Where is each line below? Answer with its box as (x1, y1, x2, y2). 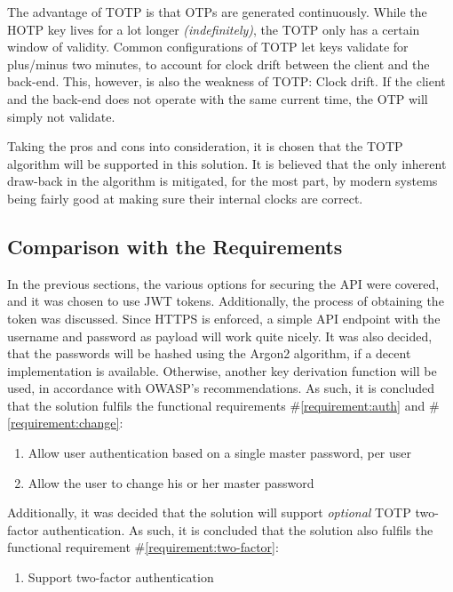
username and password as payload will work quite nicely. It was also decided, (7, 326, 433, 345)
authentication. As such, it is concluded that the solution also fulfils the (43, 520, 433, 539)
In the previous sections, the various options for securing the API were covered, (7, 274, 440, 292)
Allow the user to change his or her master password (28, 473, 314, 492)
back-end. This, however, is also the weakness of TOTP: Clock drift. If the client (7, 72, 446, 91)
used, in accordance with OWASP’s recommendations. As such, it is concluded (7, 379, 434, 397)
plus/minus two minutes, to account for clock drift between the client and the (7, 54, 430, 73)
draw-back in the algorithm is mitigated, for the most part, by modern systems (7, 172, 438, 190)
